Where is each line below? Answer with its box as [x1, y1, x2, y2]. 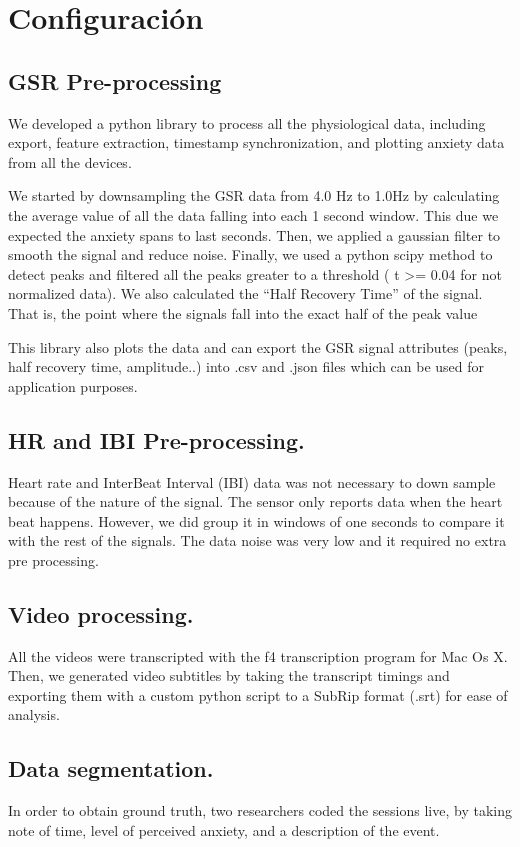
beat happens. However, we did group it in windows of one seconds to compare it [8, 510, 505, 531]
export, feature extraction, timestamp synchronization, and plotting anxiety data [8, 132, 505, 153]
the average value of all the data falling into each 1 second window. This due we [8, 204, 499, 225]
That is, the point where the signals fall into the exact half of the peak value [8, 302, 478, 323]
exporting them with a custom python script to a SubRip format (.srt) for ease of [8, 684, 508, 705]
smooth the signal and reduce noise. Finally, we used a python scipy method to [8, 244, 493, 265]
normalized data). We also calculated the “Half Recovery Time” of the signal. [8, 283, 483, 304]
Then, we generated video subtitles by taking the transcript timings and [8, 665, 450, 686]
